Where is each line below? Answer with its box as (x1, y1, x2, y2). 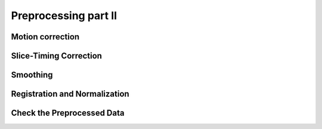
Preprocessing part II (11, 9, 117, 22)
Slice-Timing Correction (11, 51, 103, 61)
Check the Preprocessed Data (11, 108, 125, 118)
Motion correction (11, 32, 80, 42)
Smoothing (11, 70, 53, 80)
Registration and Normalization (11, 89, 129, 99)
